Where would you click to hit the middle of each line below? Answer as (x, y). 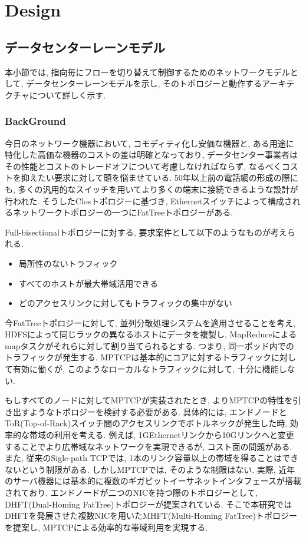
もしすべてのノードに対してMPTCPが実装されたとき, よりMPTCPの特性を (149, 400)
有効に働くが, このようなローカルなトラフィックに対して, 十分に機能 (146, 369)
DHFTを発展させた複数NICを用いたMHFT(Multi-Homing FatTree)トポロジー (151, 516)
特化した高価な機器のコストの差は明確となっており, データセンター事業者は (152, 155)
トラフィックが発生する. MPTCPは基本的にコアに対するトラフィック (138, 357)
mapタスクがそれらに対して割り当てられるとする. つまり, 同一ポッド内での (149, 345)
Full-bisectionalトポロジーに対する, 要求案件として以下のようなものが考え (146, 232)
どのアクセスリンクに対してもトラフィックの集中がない (125, 303)
